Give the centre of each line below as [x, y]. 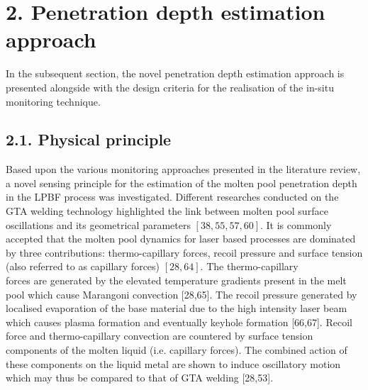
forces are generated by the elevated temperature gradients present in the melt [176, 280]
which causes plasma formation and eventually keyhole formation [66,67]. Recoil [179, 322]
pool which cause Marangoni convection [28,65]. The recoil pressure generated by [182, 294]
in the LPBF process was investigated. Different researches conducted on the [172, 197]
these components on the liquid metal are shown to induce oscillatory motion [173, 363]
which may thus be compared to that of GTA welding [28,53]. [140, 378]
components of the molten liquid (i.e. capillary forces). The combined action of [177, 350]
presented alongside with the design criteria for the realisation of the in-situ [170, 87]
